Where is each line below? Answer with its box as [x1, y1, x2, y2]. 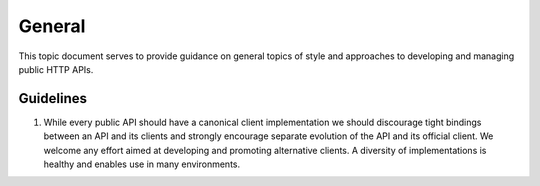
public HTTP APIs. [18, 63, 94, 75]
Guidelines [18, 90, 87, 107]
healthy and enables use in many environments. [43, 158, 241, 170]
